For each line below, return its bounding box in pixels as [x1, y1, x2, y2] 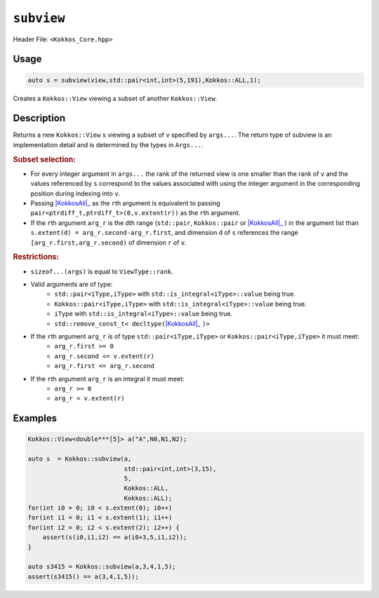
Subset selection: [13, 154, 77, 164]
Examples [13, 412, 58, 424]
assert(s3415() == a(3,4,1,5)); [27, 572, 140, 580]
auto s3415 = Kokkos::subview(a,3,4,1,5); [27, 563, 176, 571]
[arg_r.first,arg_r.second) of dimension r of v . [30, 238, 187, 247]
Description [13, 112, 66, 124]
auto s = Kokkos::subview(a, [27, 455, 132, 463]
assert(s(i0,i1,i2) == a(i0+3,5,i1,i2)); [42, 534, 187, 541]
